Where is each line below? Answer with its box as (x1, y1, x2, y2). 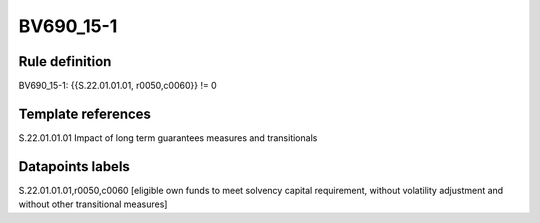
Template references (18, 105, 152, 122)
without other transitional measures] (18, 198, 168, 210)
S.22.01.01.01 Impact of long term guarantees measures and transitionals (18, 131, 318, 144)
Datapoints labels (18, 158, 130, 175)
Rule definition (18, 53, 112, 70)
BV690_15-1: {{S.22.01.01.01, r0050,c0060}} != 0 (18, 80, 217, 92)
